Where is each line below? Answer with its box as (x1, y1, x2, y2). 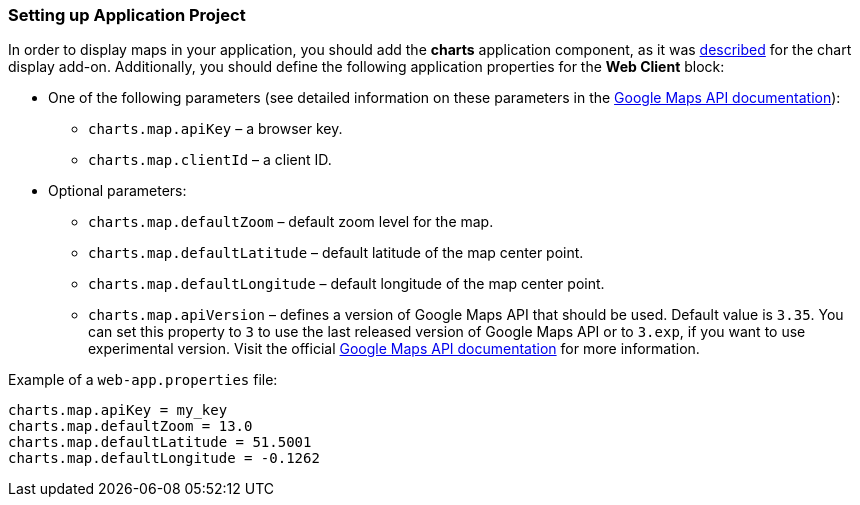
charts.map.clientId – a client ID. (88, 151, 332, 169)
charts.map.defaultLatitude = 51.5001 (8, 434, 312, 451)
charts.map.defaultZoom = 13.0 (8, 418, 253, 435)
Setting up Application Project (8, 5, 246, 25)
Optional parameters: (48, 182, 187, 200)
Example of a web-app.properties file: (8, 371, 278, 389)
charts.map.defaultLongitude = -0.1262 (8, 450, 320, 467)
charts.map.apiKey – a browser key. (88, 120, 343, 138)
